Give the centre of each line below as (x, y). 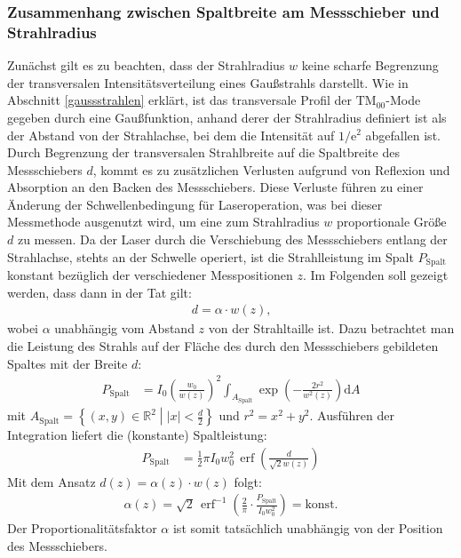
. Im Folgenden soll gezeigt (375, 275)
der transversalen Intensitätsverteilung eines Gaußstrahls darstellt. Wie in (208, 82)
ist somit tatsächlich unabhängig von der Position (308, 528)
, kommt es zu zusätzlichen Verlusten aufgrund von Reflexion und (271, 169)
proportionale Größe (391, 222)
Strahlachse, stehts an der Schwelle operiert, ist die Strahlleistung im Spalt (211, 256)
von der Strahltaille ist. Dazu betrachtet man (331, 328)
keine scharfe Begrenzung (370, 65)
